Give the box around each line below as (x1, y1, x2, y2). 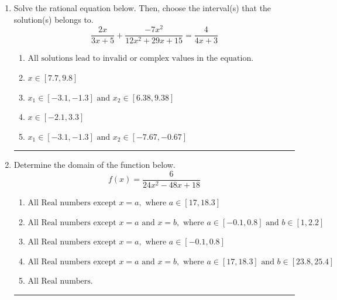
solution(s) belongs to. (13, 13, 94, 25)
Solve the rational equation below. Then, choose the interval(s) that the (13, 2, 271, 13)
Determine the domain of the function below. (13, 158, 176, 171)
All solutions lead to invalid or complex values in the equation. (27, 54, 254, 63)
